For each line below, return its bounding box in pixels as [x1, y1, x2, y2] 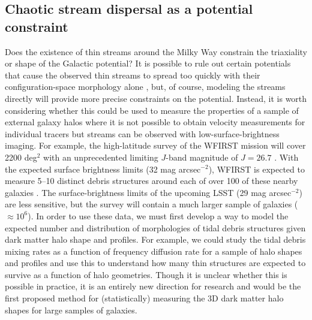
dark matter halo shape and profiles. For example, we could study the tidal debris [5, 233, 306, 246]
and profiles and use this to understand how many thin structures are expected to [5, 256, 306, 269]
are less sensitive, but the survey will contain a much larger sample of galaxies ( [5, 198, 298, 210]
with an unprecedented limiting [43, 150, 158, 163]
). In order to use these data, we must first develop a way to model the [28, 209, 289, 222]
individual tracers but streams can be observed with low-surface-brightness [5, 127, 280, 140]
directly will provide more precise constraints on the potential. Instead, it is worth [5, 92, 307, 104]
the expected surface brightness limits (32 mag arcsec [5, 162, 201, 175]
